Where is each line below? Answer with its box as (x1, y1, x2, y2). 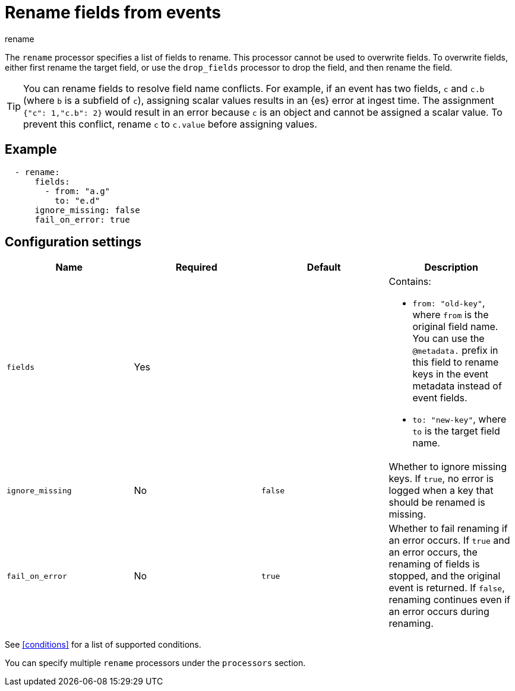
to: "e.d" (55, 195, 100, 205)
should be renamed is (388, 496, 485, 509)
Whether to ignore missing (388, 461, 507, 473)
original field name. (412, 321, 498, 333)
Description (424, 261, 478, 274)
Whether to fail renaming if (388, 522, 508, 535)
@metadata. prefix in (412, 344, 498, 357)
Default (307, 261, 341, 274)
